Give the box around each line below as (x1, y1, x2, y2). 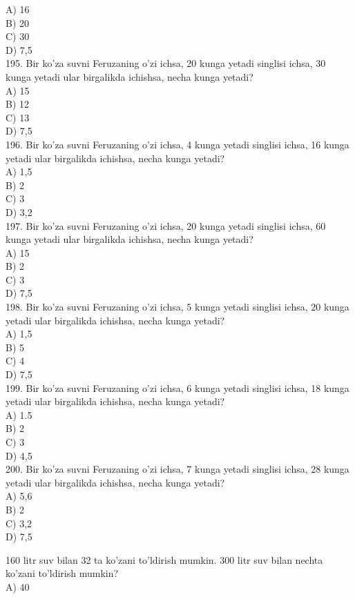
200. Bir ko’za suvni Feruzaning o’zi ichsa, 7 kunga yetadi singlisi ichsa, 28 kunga (6, 462, 349, 476)
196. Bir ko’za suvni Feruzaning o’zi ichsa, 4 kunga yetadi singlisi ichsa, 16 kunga (6, 137, 349, 151)
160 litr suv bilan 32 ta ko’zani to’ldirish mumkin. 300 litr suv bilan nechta (6, 552, 323, 567)
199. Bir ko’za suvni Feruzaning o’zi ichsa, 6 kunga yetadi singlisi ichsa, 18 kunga (6, 380, 349, 395)
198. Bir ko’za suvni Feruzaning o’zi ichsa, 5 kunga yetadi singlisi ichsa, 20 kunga (6, 299, 349, 314)
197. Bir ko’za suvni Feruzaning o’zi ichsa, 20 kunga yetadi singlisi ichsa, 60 (6, 218, 326, 233)
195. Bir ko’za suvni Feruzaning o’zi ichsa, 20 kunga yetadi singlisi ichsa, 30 (6, 56, 326, 70)
